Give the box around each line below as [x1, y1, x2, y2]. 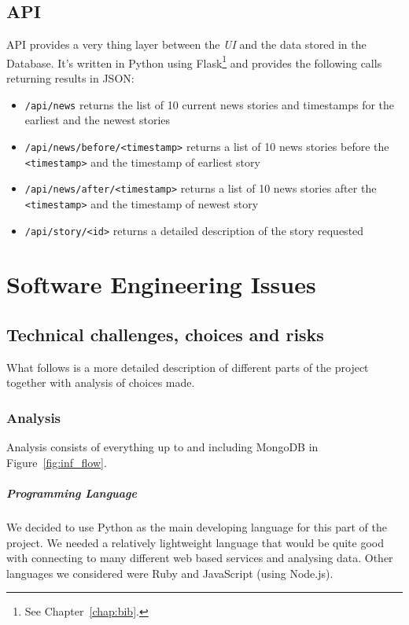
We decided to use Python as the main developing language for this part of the [6, 518, 387, 535]
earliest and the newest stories [24, 112, 171, 128]
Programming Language [6, 484, 137, 501]
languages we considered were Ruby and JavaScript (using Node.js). [6, 564, 333, 581]
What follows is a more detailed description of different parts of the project [6, 358, 369, 375]
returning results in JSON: [6, 70, 134, 86]
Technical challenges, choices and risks [6, 322, 324, 346]
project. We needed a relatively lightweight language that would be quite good [6, 534, 384, 550]
